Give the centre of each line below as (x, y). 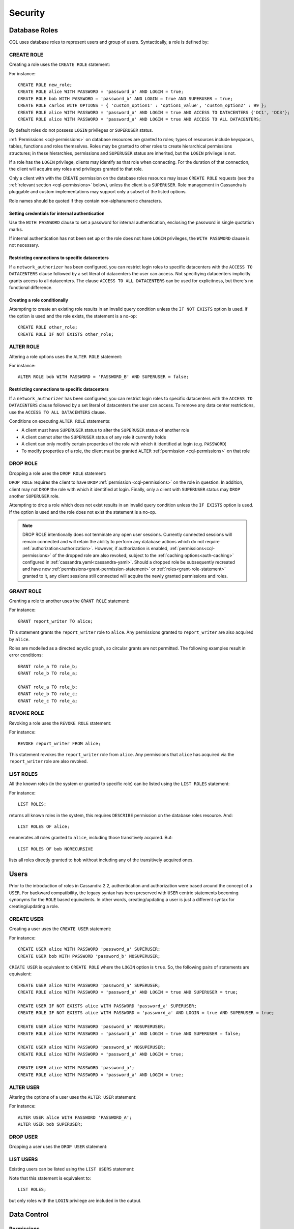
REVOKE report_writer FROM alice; (59, 743)
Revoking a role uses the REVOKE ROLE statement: (60, 723)
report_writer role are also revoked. (48, 761)
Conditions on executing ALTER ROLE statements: (60, 421)
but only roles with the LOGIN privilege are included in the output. (75, 1200)
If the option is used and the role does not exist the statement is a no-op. (83, 512)
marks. (16, 229)
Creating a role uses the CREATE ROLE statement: (59, 64)
